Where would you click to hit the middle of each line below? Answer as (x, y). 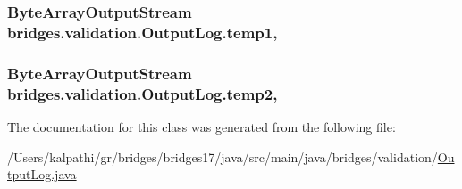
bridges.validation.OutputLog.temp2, (143, 93)
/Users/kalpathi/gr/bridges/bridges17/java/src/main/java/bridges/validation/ (223, 156)
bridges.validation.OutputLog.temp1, (143, 32)
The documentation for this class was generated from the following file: (202, 126)
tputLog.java (42, 174)
